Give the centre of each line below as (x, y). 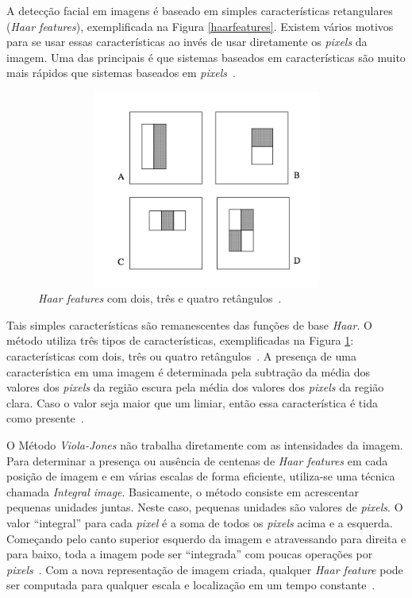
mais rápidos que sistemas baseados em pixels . (121, 73)
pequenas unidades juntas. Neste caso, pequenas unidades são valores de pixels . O (205, 507)
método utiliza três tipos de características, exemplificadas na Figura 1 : (180, 340)
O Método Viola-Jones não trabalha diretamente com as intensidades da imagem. (205, 444)
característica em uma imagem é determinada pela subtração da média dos (189, 371)
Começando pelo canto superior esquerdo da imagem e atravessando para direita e (206, 538)
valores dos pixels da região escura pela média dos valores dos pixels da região (195, 387)
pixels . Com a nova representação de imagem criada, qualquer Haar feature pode (205, 569)
